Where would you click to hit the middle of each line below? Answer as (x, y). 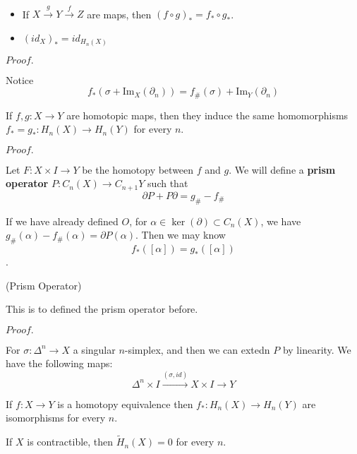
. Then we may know (181, 235)
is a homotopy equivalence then (125, 404)
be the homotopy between (138, 169)
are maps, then (119, 14)
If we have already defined (62, 221)
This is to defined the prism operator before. (102, 309)
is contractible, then (70, 442)
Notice (20, 79)
